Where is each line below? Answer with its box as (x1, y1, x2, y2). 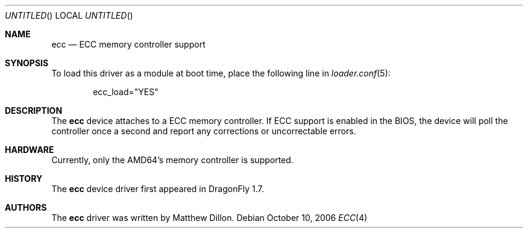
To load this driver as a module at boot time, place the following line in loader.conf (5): (51, 68, 391, 78)
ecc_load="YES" (93, 87, 159, 97)
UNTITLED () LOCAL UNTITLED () (5, 10, 133, 20)
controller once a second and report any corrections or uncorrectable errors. (51, 126, 356, 136)
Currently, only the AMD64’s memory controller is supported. (51, 155, 294, 165)
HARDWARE (5, 144, 54, 155)
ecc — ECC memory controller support (51, 39, 206, 49)
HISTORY (5, 173, 43, 184)
